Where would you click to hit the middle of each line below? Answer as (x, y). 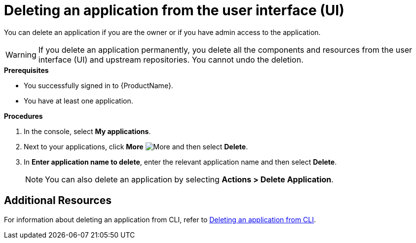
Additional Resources (58, 201)
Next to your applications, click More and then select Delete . (136, 146)
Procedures (23, 116)
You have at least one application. (78, 101)
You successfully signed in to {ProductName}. (98, 85)
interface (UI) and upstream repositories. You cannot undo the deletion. (171, 59)
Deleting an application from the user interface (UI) (174, 10)
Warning (21, 54)
